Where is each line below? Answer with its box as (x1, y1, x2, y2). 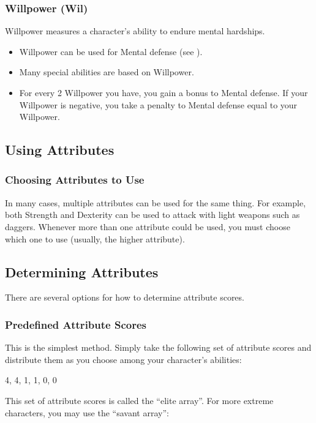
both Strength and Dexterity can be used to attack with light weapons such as (5, 208, 300, 221)
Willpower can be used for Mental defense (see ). (19, 45, 203, 58)
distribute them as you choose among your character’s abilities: (5, 353, 242, 365)
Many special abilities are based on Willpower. (19, 66, 194, 78)
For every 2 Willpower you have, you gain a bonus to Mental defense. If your (19, 86, 308, 99)
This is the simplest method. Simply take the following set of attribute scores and (5, 341, 312, 354)
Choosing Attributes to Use (5, 172, 145, 187)
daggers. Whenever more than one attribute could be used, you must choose (5, 220, 290, 233)
